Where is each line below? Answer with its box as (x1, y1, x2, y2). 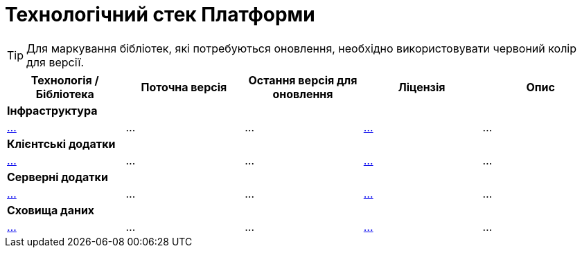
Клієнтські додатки (7, 136, 116, 151)
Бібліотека (35, 86, 94, 101)
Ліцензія (398, 79, 446, 94)
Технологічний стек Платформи (5, 3, 315, 26)
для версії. (26, 55, 85, 69)
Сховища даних (7, 203, 95, 217)
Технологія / (30, 73, 99, 87)
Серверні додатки (7, 169, 108, 184)
